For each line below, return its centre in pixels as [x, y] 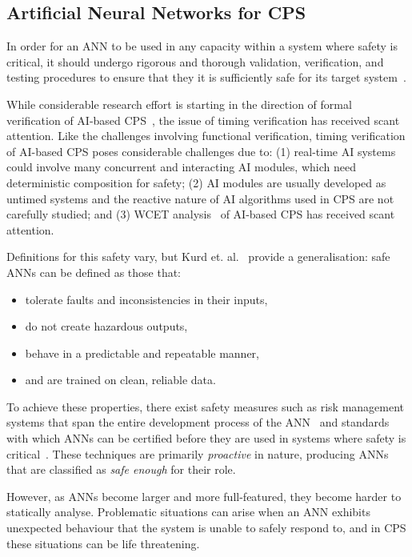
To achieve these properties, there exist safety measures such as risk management [206, 406]
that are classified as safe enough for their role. [121, 469]
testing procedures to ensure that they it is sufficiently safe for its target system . [206, 77]
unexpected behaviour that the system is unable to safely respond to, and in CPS [206, 528]
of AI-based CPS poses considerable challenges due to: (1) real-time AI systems [201, 151]
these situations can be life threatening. [103, 543]
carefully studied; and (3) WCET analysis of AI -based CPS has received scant [201, 214]
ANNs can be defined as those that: [94, 272]
